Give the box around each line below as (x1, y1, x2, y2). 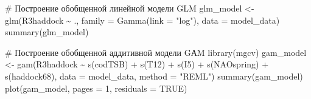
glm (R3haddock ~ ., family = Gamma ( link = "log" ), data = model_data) (5, 13, 280, 26)
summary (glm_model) (5, 26, 89, 38)
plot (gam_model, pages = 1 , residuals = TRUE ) (5, 81, 187, 94)
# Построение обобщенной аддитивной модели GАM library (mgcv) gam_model (5, 46, 307, 58)
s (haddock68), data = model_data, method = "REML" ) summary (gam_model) (5, 69, 303, 82)
